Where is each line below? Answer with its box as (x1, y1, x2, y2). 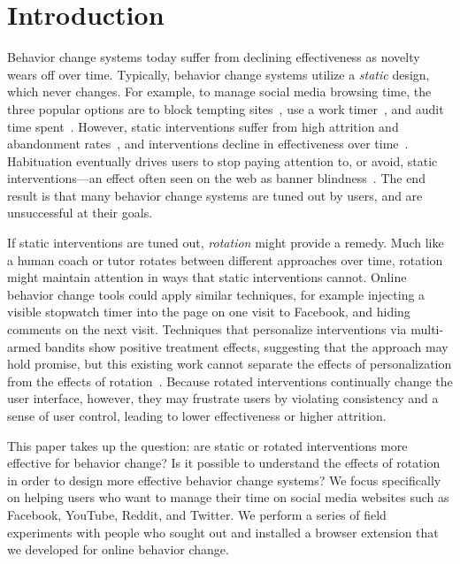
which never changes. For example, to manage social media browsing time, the (7, 82, 432, 101)
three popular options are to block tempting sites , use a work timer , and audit (7, 99, 444, 118)
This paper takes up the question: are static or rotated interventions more (7, 436, 408, 454)
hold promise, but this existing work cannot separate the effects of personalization (7, 354, 452, 373)
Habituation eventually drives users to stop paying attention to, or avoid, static (7, 151, 438, 170)
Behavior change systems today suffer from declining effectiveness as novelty (7, 48, 420, 66)
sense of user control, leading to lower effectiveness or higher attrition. (7, 407, 387, 424)
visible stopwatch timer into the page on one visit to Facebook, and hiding (7, 302, 410, 321)
